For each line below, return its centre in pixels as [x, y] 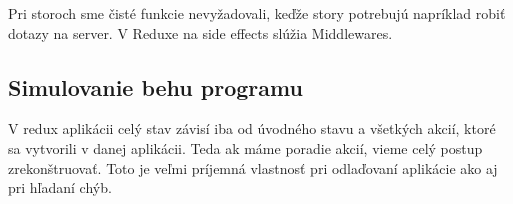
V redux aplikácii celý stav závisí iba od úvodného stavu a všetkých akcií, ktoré [252, 128]
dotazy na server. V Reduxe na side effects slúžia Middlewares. [200, 32]
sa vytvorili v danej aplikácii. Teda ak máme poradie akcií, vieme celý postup [245, 147]
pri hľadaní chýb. [60, 187]
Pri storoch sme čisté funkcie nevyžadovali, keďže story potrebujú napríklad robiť [257, 13]
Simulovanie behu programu [155, 86]
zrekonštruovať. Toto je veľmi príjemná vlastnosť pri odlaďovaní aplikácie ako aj [253, 167]
